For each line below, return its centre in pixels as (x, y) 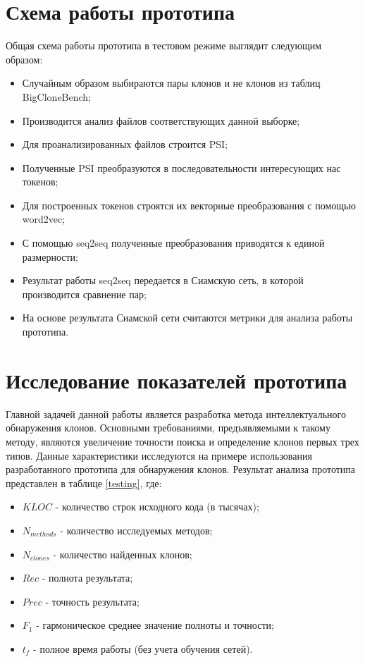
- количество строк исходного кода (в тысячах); (157, 507)
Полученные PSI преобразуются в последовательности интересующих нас (181, 167)
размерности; (50, 256)
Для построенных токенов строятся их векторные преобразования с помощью (189, 205)
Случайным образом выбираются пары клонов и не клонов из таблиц (171, 83)
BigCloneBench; (57, 96)
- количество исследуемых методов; (136, 530)
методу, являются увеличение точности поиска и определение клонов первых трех (182, 441)
